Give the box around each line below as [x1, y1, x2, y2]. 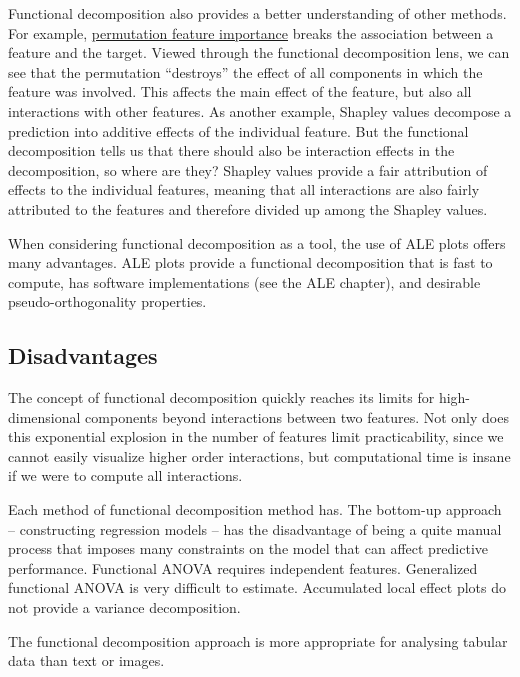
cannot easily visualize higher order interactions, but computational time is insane [8, 445, 511, 466]
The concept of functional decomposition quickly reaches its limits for [8, 387, 435, 408]
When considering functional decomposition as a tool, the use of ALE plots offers [8, 232, 506, 253]
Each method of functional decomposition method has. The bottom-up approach [8, 499, 502, 520]
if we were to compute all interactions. [8, 465, 243, 486]
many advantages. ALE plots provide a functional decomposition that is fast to [8, 252, 493, 273]
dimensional [8, 406, 81, 427]
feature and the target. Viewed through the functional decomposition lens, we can [8, 42, 510, 63]
